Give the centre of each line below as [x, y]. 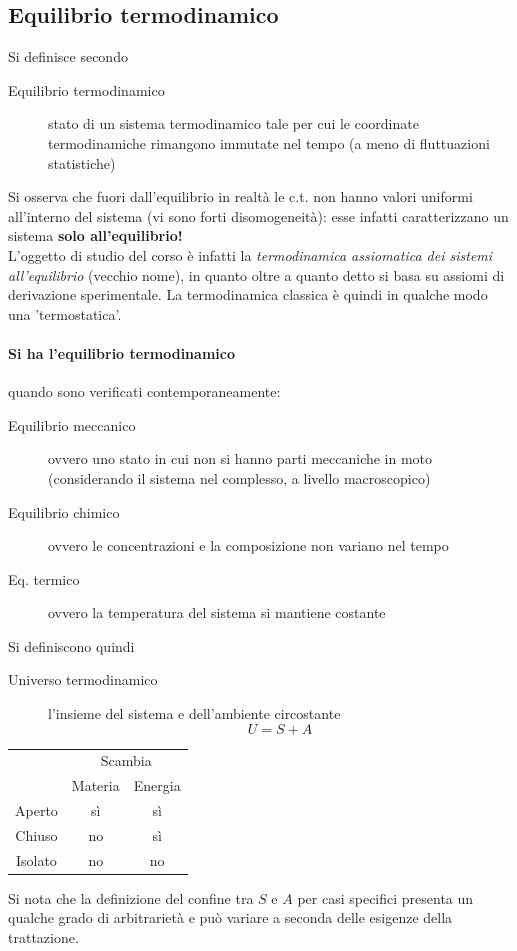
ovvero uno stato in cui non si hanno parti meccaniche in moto [240, 458]
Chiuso [36, 834]
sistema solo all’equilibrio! [95, 235]
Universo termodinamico [83, 679]
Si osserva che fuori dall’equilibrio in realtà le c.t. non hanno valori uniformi [240, 196]
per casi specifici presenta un [385, 897]
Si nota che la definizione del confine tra [131, 897]
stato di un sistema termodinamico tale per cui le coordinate [233, 123]
